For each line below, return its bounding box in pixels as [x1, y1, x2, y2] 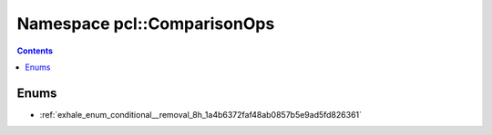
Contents [16, 45, 54, 56]
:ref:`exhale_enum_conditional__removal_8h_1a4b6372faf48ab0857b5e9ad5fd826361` [39, 109, 363, 120]
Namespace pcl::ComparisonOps [16, 14, 275, 34]
